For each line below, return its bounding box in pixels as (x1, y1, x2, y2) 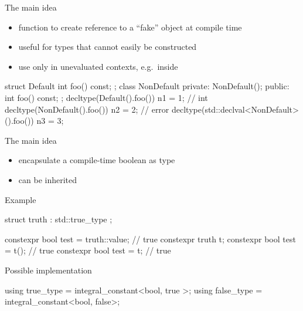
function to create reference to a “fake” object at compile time (18, 21, 242, 33)
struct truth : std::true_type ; (5, 213, 113, 225)
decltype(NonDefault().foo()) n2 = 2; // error (5, 103, 169, 115)
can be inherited (18, 173, 77, 185)
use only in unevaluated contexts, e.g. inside (18, 60, 178, 72)
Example (5, 193, 36, 205)
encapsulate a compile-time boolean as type (18, 154, 175, 166)
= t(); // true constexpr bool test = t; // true (5, 244, 171, 256)
